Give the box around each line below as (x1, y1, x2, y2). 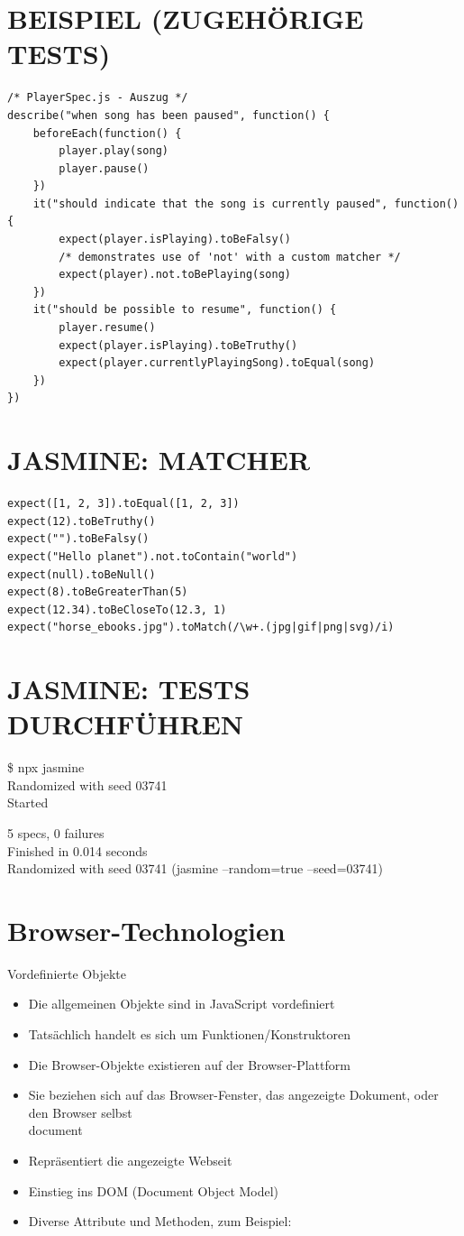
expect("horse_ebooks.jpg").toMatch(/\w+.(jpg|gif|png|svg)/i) (7, 621, 395, 634)
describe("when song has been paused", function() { (7, 108, 330, 122)
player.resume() (59, 321, 156, 335)
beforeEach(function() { (32, 126, 182, 140)
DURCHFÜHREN (7, 706, 243, 743)
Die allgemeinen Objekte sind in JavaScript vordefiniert (28, 994, 335, 1013)
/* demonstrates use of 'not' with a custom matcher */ (59, 250, 401, 263)
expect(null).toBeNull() (7, 567, 156, 581)
